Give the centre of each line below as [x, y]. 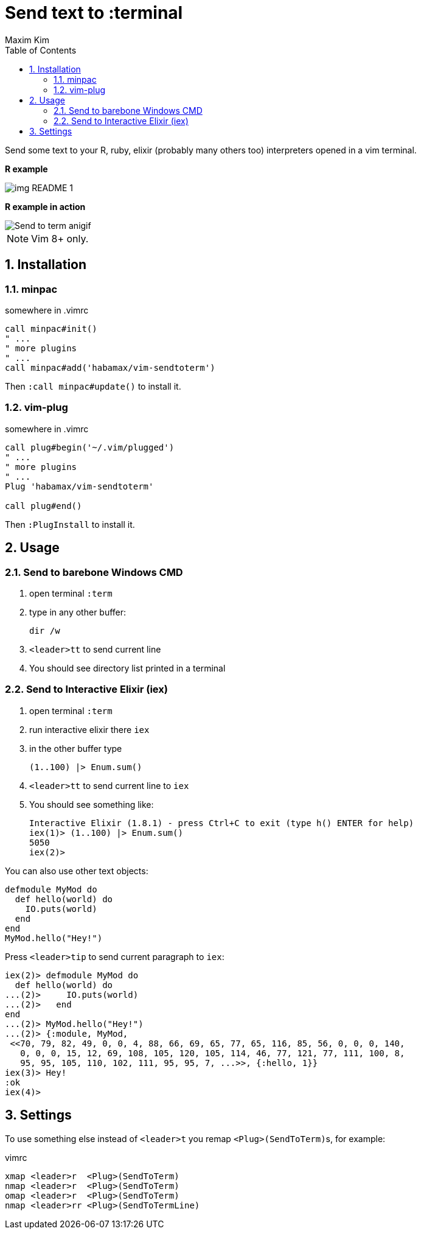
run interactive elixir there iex [89, 729]
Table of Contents [41, 50]
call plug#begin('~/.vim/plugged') [90, 447]
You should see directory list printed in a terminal [127, 668]
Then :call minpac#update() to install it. [93, 386]
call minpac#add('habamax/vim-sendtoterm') [110, 367]
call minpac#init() [51, 328]
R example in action [45, 206]
